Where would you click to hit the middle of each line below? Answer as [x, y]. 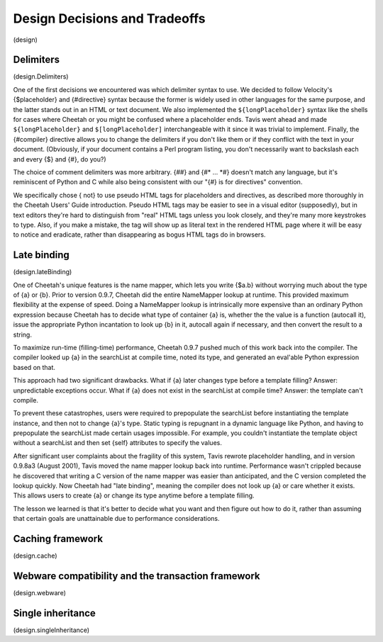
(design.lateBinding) [43, 272]
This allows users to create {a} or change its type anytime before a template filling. [134, 495]
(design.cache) [35, 556]
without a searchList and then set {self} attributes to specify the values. [118, 443]
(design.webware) [40, 593]
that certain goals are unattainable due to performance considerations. [116, 519]
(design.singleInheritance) [51, 630]
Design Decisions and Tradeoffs [109, 18]
